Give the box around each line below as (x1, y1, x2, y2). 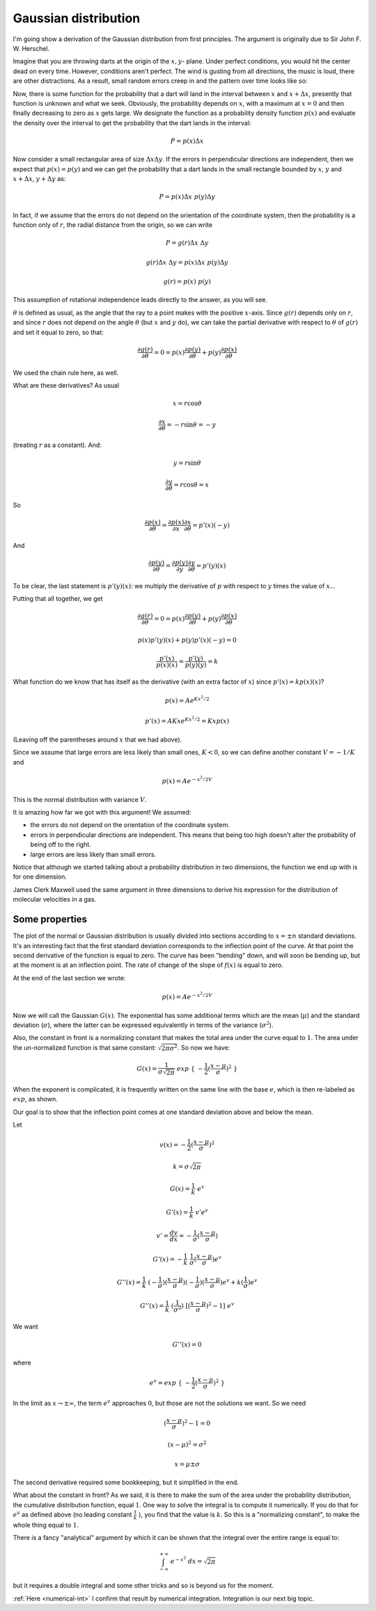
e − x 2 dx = (170, 1555, 203, 1566)
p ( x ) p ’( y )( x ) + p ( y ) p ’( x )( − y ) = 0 (137, 636, 237, 644)
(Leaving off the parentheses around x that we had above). (13, 735, 182, 744)
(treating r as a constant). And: (13, 441, 102, 449)
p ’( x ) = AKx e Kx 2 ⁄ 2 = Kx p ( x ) (145, 715, 230, 725)
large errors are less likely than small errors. (30, 850, 157, 858)
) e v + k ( (219, 1278, 244, 1286)
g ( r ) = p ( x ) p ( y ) (163, 277, 212, 285)
